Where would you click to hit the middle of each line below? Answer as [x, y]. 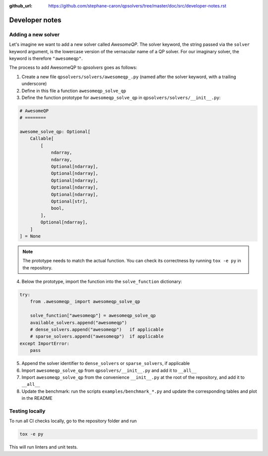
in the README [37, 398]
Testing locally [27, 411]
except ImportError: [44, 343]
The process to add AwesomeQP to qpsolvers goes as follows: [73, 68]
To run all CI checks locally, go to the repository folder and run [73, 421]
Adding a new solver [34, 34]
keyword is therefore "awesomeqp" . [46, 58]
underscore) [34, 84]
